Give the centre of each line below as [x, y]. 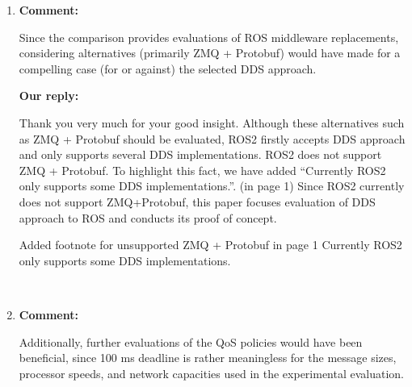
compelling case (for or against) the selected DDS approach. [168, 68]
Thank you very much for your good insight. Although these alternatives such [212, 122]
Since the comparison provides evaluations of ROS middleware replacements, [209, 37]
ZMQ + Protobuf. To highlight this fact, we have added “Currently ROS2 [202, 170]
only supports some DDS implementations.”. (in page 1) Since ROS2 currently [212, 186]
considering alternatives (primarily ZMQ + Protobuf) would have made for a [210, 53]
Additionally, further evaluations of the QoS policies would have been [191, 341]
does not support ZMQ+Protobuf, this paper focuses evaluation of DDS [197, 201]
